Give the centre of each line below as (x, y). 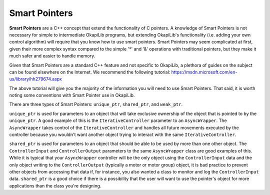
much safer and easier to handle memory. (52, 56)
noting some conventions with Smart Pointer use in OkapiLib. (72, 95)
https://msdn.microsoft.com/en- (204, 72)
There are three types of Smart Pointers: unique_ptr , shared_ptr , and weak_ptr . (96, 104)
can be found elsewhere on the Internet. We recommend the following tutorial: (90, 72)
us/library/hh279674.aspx (35, 79)
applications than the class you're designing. (55, 185)
